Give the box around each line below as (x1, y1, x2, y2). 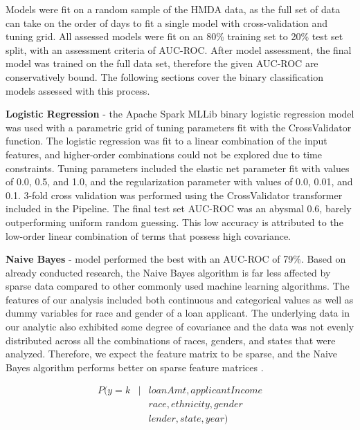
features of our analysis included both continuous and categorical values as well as (6, 292, 354, 306)
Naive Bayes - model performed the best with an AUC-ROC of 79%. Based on (6, 252, 346, 266)
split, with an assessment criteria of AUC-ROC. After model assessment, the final (6, 42, 352, 57)
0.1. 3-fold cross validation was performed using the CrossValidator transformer (6, 187, 343, 202)
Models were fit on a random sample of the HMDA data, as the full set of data (6, 2, 341, 16)
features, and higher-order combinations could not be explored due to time (6, 147, 322, 161)
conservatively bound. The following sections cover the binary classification (6, 69, 324, 84)
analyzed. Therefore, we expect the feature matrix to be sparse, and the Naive (6, 346, 338, 361)
